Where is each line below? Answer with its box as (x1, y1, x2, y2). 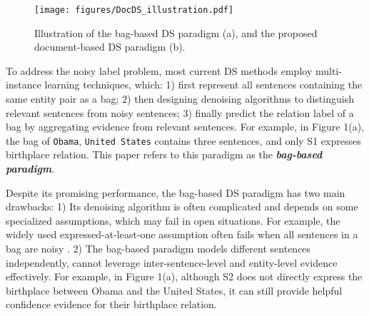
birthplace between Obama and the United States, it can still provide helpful (6, 282, 343, 297)
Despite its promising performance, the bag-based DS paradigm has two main (6, 185, 345, 200)
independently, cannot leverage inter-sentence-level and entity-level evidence (6, 255, 338, 270)
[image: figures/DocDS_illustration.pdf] (34, 5, 234, 15)
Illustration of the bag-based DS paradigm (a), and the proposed (34, 25, 318, 40)
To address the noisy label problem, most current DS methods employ (6, 63, 313, 78)
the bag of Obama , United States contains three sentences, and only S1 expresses (6, 133, 361, 148)
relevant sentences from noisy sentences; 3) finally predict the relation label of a (6, 105, 354, 120)
